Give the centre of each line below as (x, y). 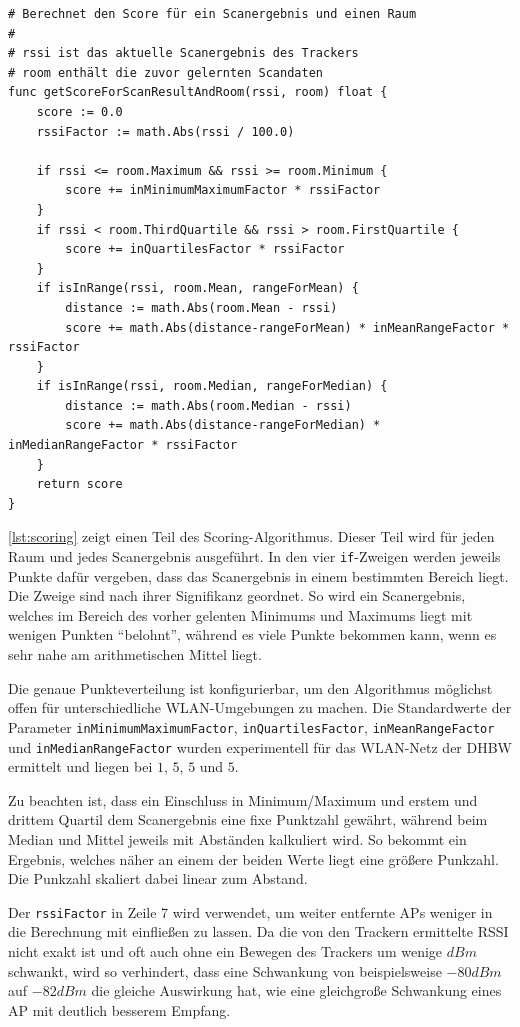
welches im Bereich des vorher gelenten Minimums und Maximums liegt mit (240, 614)
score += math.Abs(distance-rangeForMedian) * (223, 425)
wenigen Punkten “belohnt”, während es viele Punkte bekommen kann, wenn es (252, 634)
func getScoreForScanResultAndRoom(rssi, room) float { (198, 92)
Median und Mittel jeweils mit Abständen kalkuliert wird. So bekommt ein (237, 838)
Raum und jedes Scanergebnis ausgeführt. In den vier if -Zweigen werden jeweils (254, 556)
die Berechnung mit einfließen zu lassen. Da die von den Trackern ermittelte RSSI (258, 931)
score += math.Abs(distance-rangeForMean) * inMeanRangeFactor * (287, 327)
